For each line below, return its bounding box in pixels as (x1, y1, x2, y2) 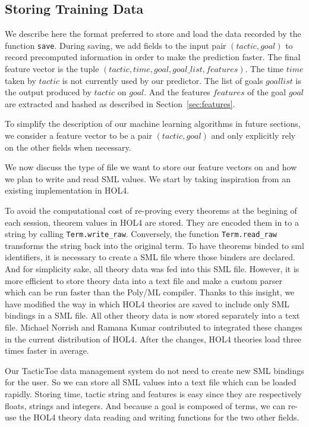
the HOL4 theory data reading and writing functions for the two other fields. (19, 411, 299, 423)
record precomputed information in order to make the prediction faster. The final (5, 51, 301, 63)
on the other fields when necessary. (5, 141, 131, 153)
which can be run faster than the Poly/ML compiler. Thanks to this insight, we (5, 286, 295, 298)
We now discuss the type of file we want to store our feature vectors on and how (5, 161, 297, 173)
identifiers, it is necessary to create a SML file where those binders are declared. (5, 251, 295, 263)
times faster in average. (5, 344, 89, 357)
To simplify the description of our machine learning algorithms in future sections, (5, 117, 301, 130)
